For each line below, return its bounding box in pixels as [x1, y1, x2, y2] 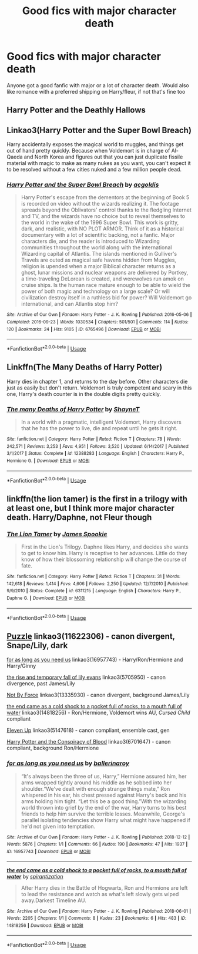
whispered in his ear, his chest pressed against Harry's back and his [21, 791, 187, 798]
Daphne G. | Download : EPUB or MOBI [6, 595, 86, 602]
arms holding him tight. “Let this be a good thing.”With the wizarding [21, 797, 187, 805]
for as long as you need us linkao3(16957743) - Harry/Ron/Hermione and [6, 656, 183, 663]
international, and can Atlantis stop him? [21, 301, 119, 308]
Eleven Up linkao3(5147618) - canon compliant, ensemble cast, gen [6, 727, 170, 734]
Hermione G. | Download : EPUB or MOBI [6, 458, 90, 464]
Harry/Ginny [6, 662, 36, 669]
